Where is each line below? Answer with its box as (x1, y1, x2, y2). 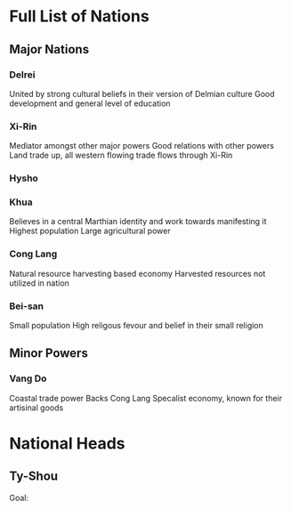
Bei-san (9, 300, 44, 312)
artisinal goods (9, 402, 64, 413)
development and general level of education (9, 98, 171, 109)
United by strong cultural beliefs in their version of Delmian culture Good (9, 88, 275, 99)
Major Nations (9, 42, 90, 57)
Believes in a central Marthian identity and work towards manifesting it (9, 216, 267, 227)
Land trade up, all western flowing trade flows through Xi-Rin (9, 150, 233, 161)
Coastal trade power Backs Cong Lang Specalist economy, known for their (9, 393, 283, 403)
